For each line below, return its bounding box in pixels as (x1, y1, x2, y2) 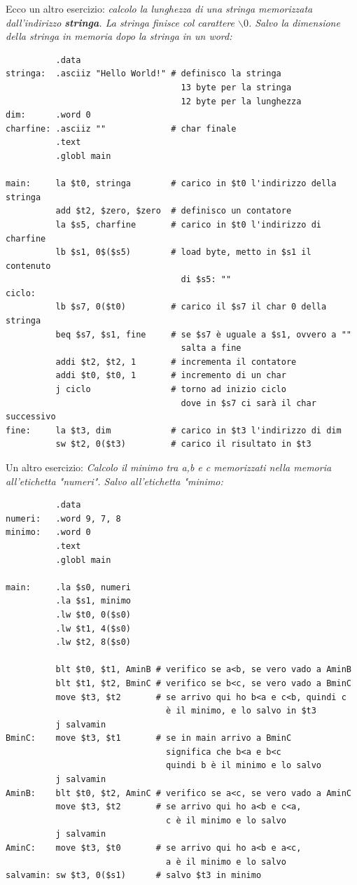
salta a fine (181, 343, 241, 354)
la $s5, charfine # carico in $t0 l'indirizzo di (55, 219, 322, 230)
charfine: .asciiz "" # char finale (6, 123, 237, 134)
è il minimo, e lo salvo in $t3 (166, 706, 316, 716)
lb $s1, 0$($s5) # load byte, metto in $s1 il (55, 247, 311, 258)
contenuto (6, 260, 51, 271)
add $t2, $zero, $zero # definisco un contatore (55, 206, 292, 216)
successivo (6, 412, 56, 422)
